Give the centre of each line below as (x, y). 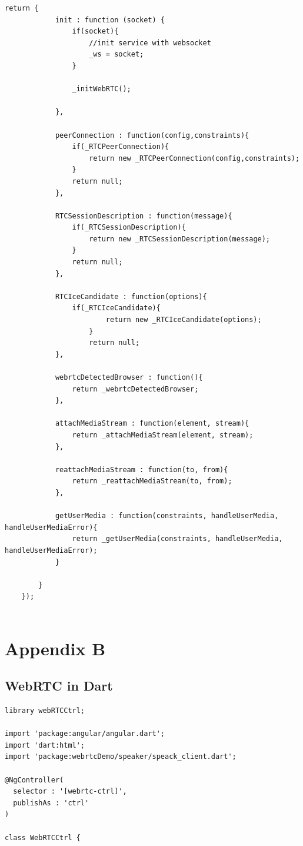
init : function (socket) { (110, 20)
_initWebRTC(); (101, 89)
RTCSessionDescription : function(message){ (144, 216)
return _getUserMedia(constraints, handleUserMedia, (177, 539)
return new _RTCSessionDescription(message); (180, 239)
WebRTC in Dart (59, 686)
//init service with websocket (150, 43)
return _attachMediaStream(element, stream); (163, 435)
